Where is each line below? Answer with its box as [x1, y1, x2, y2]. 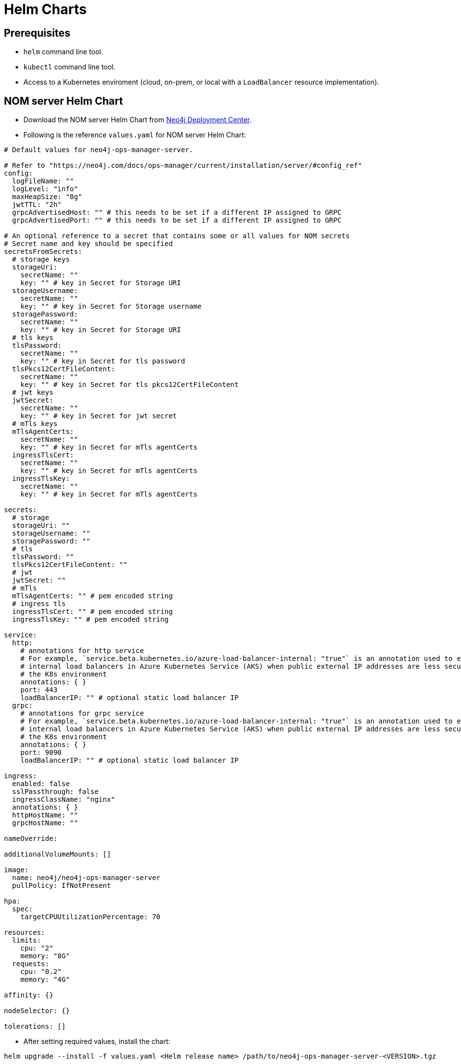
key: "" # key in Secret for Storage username [20, 302, 202, 311]
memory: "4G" [20, 975, 70, 984]
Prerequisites [4, 26, 70, 39]
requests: [12, 960, 49, 968]
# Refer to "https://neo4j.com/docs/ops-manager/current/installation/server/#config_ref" [4, 161, 362, 170]
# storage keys [12, 255, 70, 264]
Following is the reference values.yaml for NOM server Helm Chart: [23, 131, 246, 139]
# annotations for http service [20, 647, 144, 655]
